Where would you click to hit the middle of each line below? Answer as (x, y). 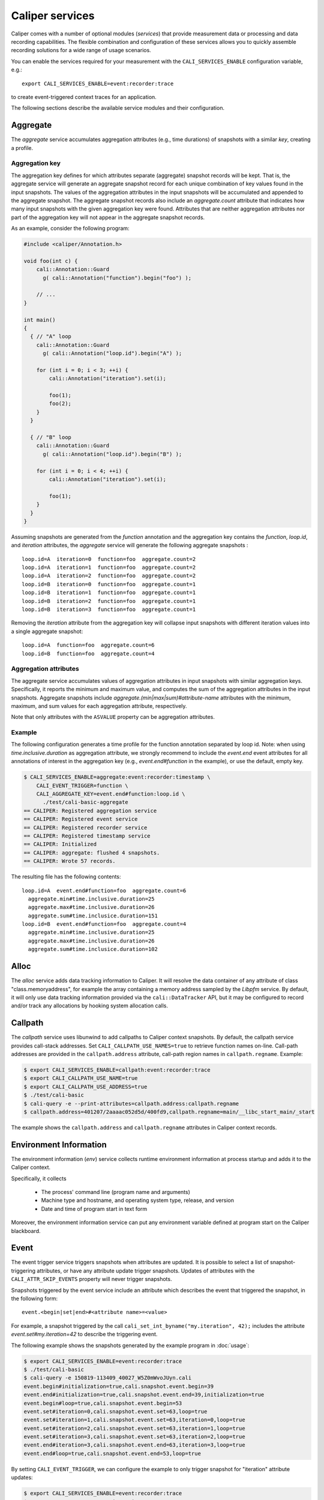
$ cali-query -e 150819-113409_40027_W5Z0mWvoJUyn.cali (108, 1378)
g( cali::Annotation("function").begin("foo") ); (117, 278)
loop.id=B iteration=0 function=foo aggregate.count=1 (109, 584)
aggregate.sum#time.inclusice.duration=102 (93, 949)
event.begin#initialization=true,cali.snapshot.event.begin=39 (119, 1386)
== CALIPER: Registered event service (81, 819)
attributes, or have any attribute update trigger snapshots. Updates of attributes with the (146, 1270)
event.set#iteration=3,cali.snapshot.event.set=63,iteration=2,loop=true (134, 1437)
